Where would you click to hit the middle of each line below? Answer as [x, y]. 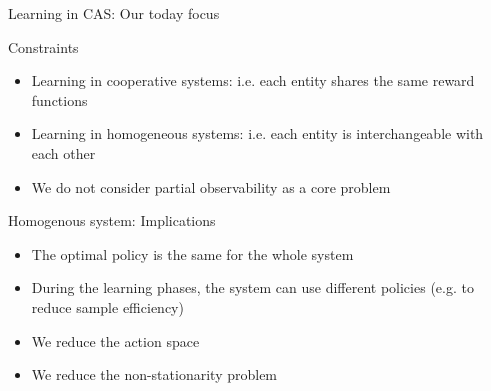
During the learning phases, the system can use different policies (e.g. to [252, 287]
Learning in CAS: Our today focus [114, 13]
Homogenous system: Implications [112, 220]
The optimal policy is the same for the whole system [192, 253]
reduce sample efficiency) [107, 306]
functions [59, 99]
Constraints [43, 46]
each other [63, 152]
